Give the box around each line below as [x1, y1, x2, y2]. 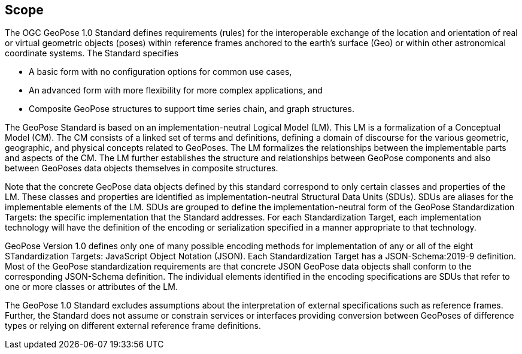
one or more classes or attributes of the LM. [5, 282, 178, 292]
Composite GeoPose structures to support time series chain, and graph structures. [29, 104, 354, 114]
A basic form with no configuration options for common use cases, [29, 66, 292, 77]
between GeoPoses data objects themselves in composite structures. [5, 163, 278, 174]
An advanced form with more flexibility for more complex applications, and [29, 85, 323, 96]
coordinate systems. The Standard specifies [5, 48, 179, 59]
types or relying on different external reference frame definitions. [5, 320, 261, 331]
